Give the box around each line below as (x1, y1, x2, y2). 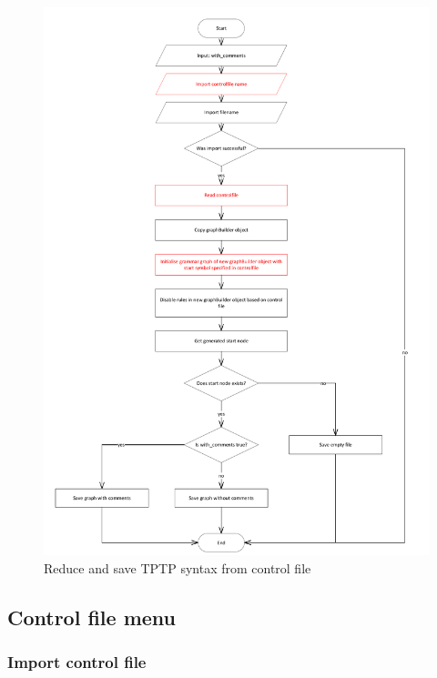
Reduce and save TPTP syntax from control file (44, 559, 311, 578)
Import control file (7, 651, 147, 673)
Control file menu (7, 603, 177, 631)
